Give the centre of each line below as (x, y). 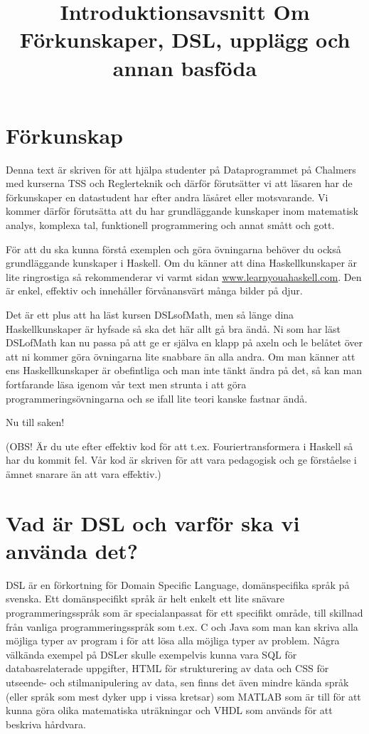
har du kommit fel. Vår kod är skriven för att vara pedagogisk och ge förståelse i (181, 460)
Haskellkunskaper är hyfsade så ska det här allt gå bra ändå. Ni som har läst (173, 328)
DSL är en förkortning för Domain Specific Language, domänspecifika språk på (178, 584)
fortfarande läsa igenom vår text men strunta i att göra (126, 384)
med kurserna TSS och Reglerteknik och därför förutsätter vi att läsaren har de (179, 183)
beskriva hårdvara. (46, 724)
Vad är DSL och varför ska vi (153, 522)
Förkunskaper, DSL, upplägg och (185, 39)
